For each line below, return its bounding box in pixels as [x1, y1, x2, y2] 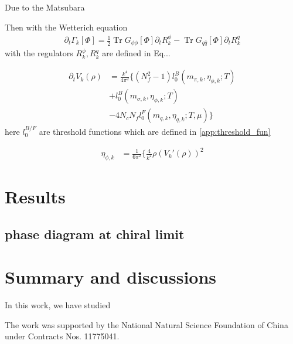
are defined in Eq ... [102, 47, 171, 59]
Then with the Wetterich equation [5, 21, 128, 33]
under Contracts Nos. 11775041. [5, 330, 120, 342]
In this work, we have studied [5, 299, 111, 311]
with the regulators [5, 47, 73, 59]
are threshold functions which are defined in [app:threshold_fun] [39, 125, 271, 137]
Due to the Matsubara [5, 1, 85, 13]
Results [5, 185, 66, 209]
